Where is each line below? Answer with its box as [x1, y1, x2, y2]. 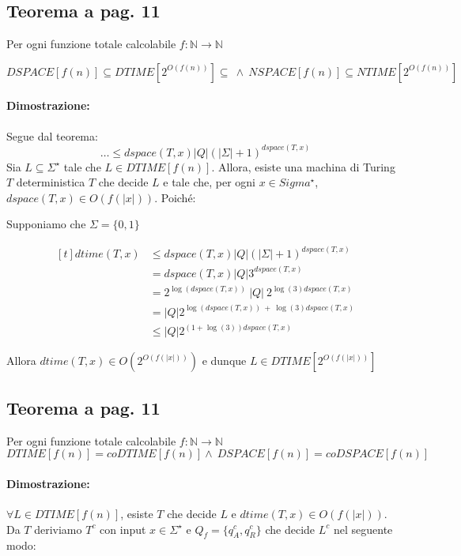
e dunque [202, 352, 247, 369]
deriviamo [34, 520, 82, 537]
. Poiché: [154, 189, 196, 205]
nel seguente [333, 520, 393, 537]
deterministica [16, 174, 85, 190]
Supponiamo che [6, 216, 86, 232]
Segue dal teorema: [6, 127, 98, 144]
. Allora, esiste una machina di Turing [211, 158, 395, 175]
